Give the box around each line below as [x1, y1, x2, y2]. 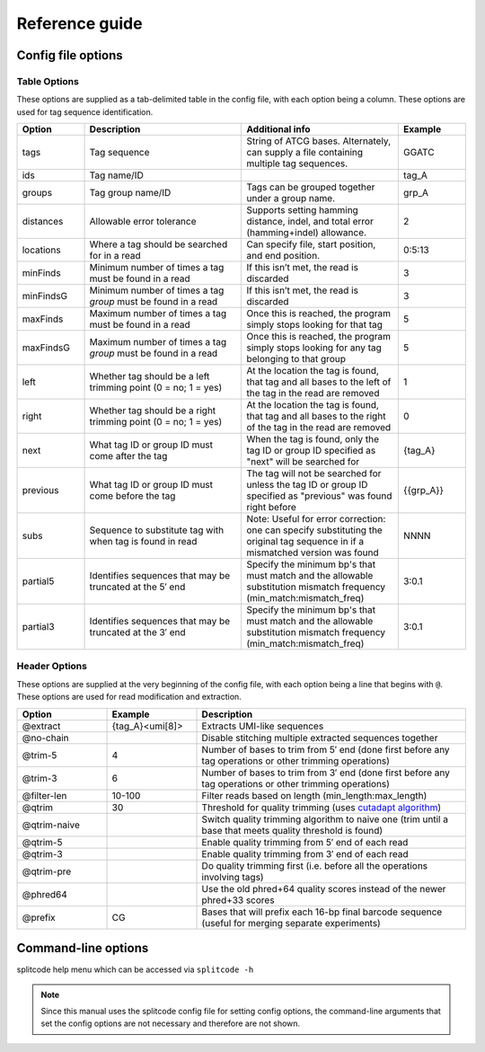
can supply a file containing [246, 146, 364, 159]
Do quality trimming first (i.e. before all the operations [201, 859, 428, 871]
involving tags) [201, 871, 264, 883]
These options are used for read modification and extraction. [16, 692, 242, 703]
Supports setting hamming [246, 204, 358, 217]
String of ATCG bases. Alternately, [246, 135, 391, 147]
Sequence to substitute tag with [89, 524, 225, 536]
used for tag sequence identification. [16, 106, 154, 117]
